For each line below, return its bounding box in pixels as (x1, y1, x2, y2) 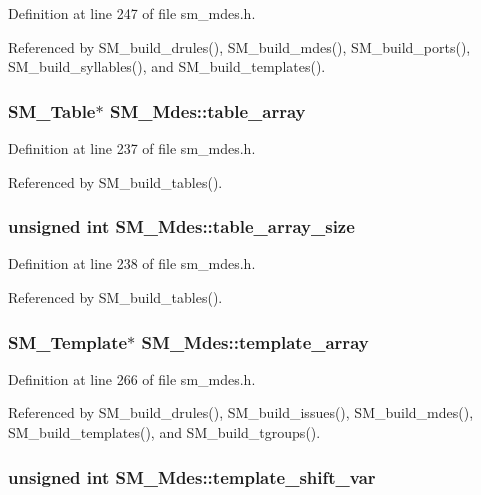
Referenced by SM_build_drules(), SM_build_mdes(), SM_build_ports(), (8, 36, 471, 57)
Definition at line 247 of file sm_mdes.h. (8, 3, 256, 23)
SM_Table (8, 98, 96, 123)
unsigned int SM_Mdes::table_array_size (8, 214, 355, 239)
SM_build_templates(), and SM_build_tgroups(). (8, 422, 321, 442)
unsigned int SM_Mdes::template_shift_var (8, 464, 376, 489)
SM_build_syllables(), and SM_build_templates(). (8, 56, 326, 77)
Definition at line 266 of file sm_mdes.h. (8, 368, 256, 389)
